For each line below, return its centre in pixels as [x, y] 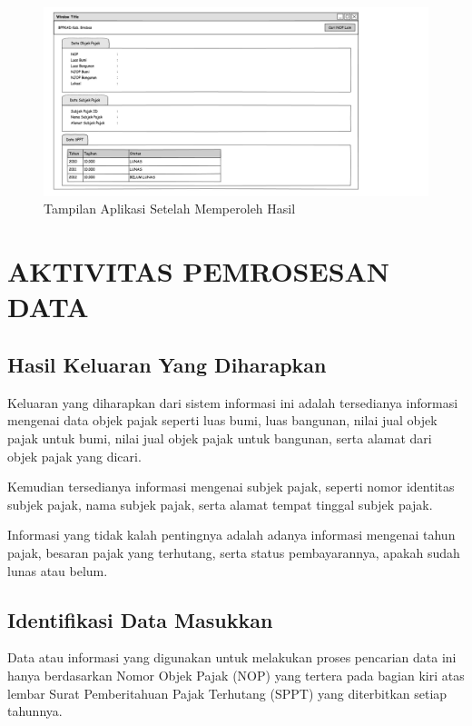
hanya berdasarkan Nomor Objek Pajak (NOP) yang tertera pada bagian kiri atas [236, 675]
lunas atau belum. [58, 570]
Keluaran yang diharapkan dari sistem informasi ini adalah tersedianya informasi [233, 402]
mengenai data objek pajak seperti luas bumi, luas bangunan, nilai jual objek [222, 420]
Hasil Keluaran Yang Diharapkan [167, 364]
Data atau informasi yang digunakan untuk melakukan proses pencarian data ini [232, 657]
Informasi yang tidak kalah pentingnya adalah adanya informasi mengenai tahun [231, 535]
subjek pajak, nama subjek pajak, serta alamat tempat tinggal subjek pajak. [220, 504]
